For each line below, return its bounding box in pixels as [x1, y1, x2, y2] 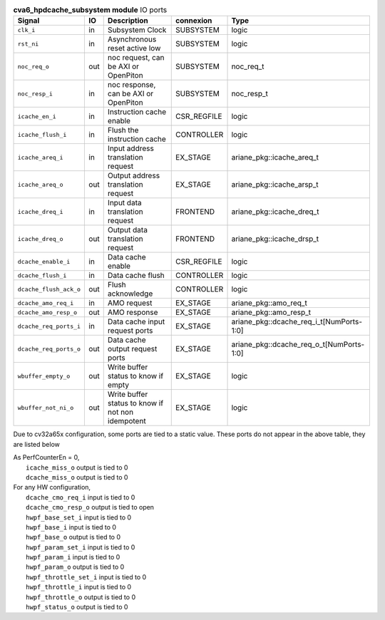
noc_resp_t [231, 89, 269, 99]
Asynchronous [107, 34, 157, 44]
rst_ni [17, 40, 39, 48]
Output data [107, 225, 148, 235]
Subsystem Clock [107, 25, 167, 35]
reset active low [107, 43, 161, 53]
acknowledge [107, 289, 153, 299]
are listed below [13, 440, 61, 448]
